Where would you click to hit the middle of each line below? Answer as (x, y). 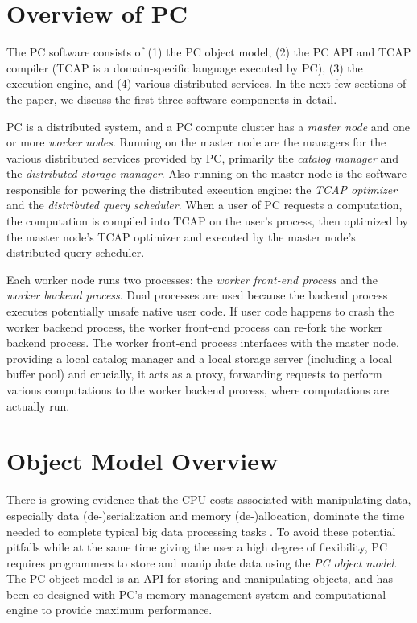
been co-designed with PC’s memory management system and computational (196, 594)
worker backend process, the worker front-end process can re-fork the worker (195, 326)
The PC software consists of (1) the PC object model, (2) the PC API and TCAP (209, 52)
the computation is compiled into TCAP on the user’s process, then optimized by (207, 221)
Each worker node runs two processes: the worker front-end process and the (192, 279)
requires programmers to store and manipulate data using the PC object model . (202, 562)
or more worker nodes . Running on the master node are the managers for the (196, 142)
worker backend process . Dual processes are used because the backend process (197, 295)
